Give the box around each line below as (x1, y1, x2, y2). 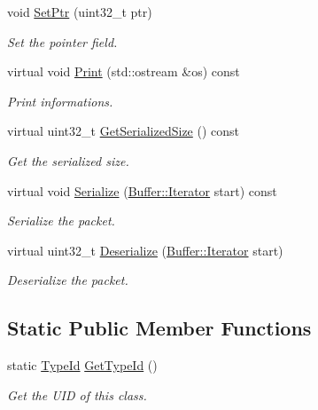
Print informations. (7, 91, 113, 110)
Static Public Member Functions (7, 314, 312, 342)
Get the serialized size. (7, 151, 129, 170)
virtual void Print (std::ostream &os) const (7, 62, 240, 81)
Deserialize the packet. (7, 271, 128, 289)
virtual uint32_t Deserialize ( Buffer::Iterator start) (7, 240, 283, 259)
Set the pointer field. (7, 32, 118, 51)
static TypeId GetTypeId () (7, 356, 158, 375)
